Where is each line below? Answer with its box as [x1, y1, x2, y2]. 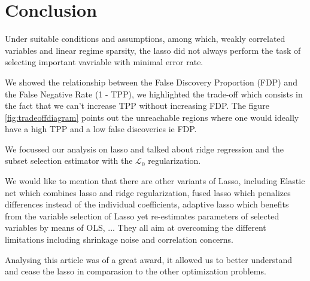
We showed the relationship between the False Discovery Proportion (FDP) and [5, 75, 297, 88]
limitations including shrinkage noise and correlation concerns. [5, 233, 234, 246]
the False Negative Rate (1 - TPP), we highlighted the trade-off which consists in [5, 87, 303, 100]
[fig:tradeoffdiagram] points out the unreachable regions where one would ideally [5, 111, 299, 123]
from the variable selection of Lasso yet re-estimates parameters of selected [5, 209, 279, 222]
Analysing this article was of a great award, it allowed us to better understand [5, 253, 293, 265]
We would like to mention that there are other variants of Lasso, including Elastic [5, 175, 305, 187]
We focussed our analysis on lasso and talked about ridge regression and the [5, 142, 284, 155]
